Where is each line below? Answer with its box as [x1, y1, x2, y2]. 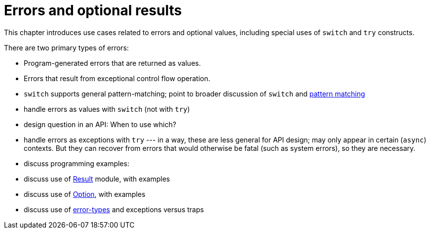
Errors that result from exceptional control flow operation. [24, 74, 210, 83]
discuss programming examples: [24, 159, 129, 168]
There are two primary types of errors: [4, 43, 129, 52]
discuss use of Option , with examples [24, 189, 146, 198]
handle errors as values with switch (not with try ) [24, 104, 190, 113]
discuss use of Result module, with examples [24, 174, 170, 183]
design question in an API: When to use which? [24, 120, 176, 129]
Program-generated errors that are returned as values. [24, 58, 201, 67]
